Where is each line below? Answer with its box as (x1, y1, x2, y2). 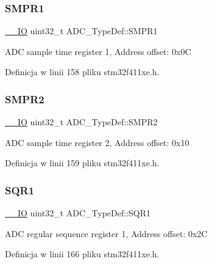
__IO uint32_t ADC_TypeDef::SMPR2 (5, 116, 158, 128)
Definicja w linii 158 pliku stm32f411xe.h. (5, 65, 160, 78)
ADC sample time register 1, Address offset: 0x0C (5, 45, 191, 57)
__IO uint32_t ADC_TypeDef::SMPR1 (5, 24, 158, 37)
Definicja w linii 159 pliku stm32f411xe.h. (5, 156, 160, 169)
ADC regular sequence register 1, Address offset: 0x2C (5, 227, 208, 240)
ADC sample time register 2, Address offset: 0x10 (5, 136, 189, 148)
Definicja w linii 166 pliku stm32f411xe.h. (5, 248, 160, 260)
